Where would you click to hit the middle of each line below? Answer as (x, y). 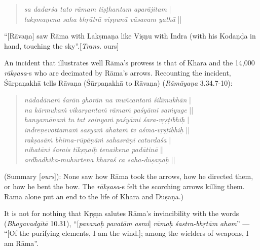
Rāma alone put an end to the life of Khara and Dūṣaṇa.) (94, 196)
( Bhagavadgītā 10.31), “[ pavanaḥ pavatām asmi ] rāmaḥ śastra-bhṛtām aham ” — (127, 223)
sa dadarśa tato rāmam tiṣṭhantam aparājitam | (98, 9)
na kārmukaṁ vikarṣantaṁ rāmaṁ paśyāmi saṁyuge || (109, 109)
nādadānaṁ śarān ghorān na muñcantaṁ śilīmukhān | (107, 100)
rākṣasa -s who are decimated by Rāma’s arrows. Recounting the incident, (118, 72)
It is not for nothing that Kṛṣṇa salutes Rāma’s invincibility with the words (122, 213)
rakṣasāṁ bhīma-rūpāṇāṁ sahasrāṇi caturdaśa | (98, 139)
